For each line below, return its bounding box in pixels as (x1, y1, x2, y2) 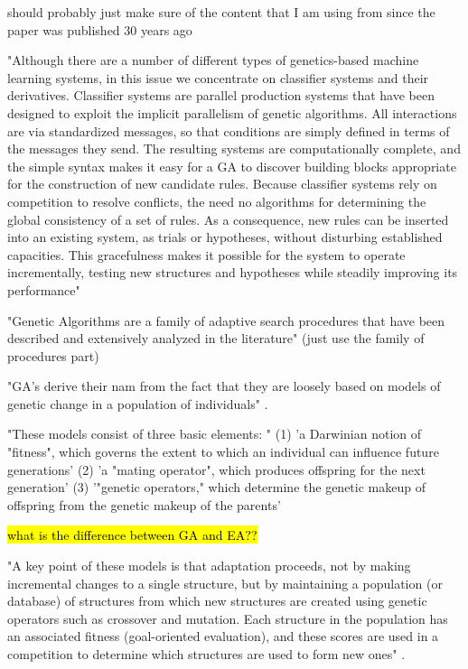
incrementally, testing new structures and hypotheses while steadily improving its (7, 263, 458, 282)
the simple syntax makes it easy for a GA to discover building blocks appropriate (7, 156, 456, 175)
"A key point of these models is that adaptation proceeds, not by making (7, 556, 411, 575)
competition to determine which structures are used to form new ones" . (7, 645, 406, 663)
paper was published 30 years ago (7, 20, 192, 39)
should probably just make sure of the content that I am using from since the (7, 3, 435, 21)
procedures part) (7, 346, 99, 365)
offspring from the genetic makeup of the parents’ (7, 495, 281, 514)
